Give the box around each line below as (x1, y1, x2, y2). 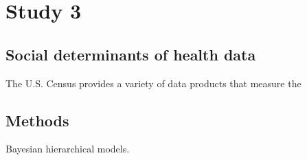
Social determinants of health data (5, 43, 256, 65)
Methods (5, 109, 69, 130)
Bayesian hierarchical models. (5, 141, 130, 156)
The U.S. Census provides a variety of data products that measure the (5, 76, 302, 90)
